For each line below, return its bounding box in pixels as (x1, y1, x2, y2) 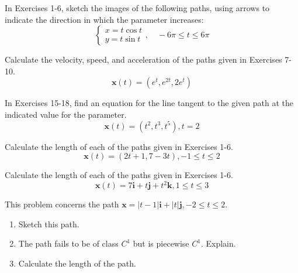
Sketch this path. (18, 217, 79, 230)
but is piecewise (133, 237, 189, 250)
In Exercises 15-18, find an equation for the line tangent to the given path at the (5, 97, 293, 109)
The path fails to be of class (18, 237, 119, 250)
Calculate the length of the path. (18, 257, 136, 269)
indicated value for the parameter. (5, 108, 127, 120)
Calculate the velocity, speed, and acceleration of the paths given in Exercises (5, 53, 282, 66)
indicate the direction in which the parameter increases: (5, 13, 204, 25)
